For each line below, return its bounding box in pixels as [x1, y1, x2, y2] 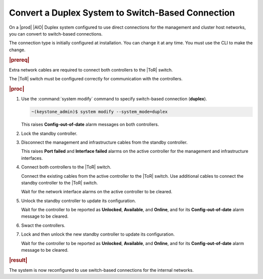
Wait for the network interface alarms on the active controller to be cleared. [21, 189, 172, 195]
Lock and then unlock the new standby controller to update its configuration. [21, 231, 175, 237]
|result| [9, 257, 28, 263]
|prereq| [9, 56, 30, 63]
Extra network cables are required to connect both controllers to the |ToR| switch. [9, 67, 173, 73]
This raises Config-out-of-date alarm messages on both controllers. [21, 122, 159, 128]
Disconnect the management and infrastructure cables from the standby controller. [21, 139, 188, 145]
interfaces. [21, 155, 43, 161]
